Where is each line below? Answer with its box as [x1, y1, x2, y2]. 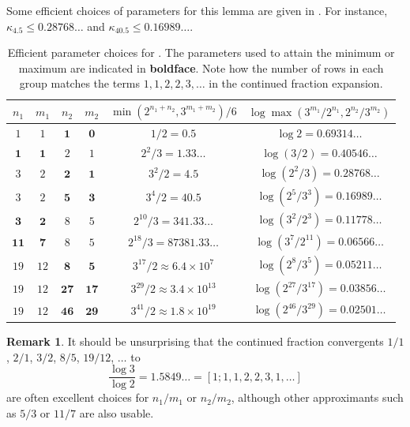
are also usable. [79, 404, 154, 421]
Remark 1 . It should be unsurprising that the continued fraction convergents [6, 332, 384, 349]
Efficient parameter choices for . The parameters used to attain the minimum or [7, 44, 395, 61]
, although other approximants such [231, 389, 404, 406]
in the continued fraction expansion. [209, 75, 383, 92]
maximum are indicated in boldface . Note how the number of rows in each [18, 59, 384, 76]
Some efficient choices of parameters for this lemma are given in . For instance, [6, 2, 388, 18]
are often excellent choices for [6, 389, 149, 406]
